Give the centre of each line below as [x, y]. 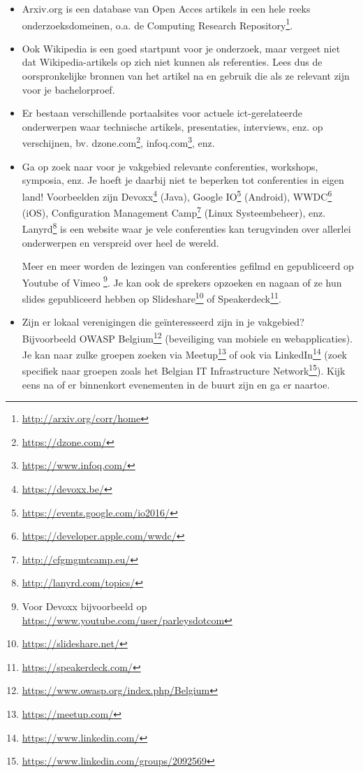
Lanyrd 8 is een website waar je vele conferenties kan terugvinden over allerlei [186, 227]
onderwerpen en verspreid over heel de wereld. [120, 242]
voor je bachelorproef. [68, 89]
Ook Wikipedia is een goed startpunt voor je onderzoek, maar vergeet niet [181, 48]
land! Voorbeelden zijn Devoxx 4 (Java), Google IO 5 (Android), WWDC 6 [177, 195]
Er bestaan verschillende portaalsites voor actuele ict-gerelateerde [162, 113]
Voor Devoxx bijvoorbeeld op [84, 606]
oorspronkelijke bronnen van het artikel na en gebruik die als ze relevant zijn [186, 76]
